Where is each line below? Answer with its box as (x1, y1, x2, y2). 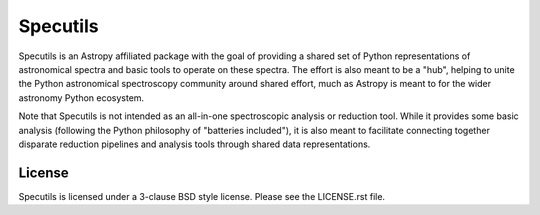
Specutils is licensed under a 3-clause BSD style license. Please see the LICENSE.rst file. (18, 190, 385, 202)
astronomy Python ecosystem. (18, 91, 145, 104)
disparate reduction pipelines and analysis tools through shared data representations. (18, 138, 371, 150)
